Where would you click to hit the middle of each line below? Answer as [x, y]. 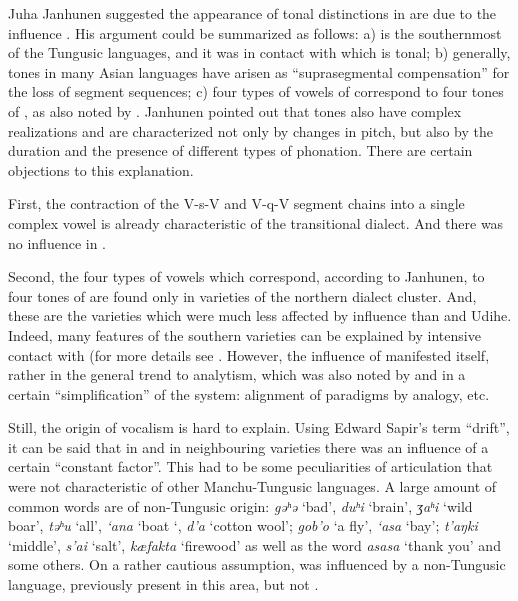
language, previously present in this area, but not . [163, 584]
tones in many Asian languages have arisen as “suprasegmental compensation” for [259, 71]
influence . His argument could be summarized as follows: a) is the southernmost [255, 32]
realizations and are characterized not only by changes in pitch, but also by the [250, 130]
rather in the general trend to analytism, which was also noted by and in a [237, 374]
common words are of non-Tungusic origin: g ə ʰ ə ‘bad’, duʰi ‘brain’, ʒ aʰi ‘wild [240, 505]
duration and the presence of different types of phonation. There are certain [240, 150]
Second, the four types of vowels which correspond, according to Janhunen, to [246, 276]
